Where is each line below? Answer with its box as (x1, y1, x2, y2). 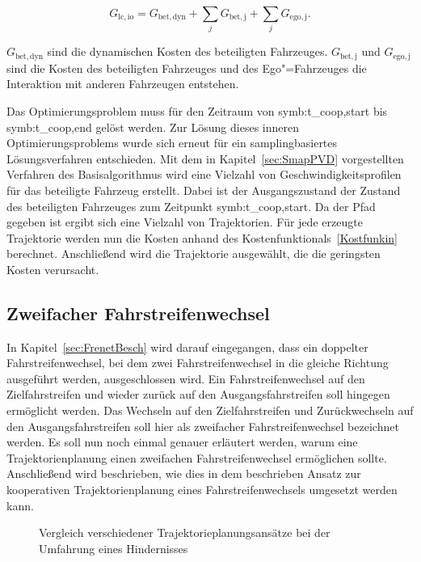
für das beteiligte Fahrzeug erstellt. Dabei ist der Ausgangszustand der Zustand (6, 181, 401, 198)
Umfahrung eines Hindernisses (39, 539, 188, 556)
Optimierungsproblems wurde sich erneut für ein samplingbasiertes (6, 134, 338, 151)
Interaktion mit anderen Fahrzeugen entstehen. (6, 75, 239, 92)
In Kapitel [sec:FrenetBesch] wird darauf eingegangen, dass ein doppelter (6, 338, 368, 355)
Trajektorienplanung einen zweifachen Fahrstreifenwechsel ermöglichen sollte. (6, 449, 387, 466)
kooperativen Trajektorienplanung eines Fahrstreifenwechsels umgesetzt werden (6, 481, 398, 498)
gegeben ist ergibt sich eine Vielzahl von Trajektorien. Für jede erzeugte (6, 213, 363, 230)
